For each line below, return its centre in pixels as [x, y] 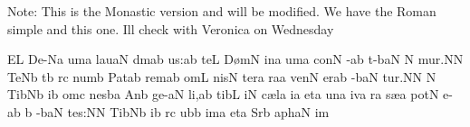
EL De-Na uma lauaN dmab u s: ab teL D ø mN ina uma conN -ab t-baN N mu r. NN [235, 59]
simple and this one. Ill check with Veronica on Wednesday [171, 28]
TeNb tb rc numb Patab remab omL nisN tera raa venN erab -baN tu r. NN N [222, 76]
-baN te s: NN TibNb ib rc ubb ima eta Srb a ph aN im [182, 111]
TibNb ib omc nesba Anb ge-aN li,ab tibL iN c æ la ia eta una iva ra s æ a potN [223, 94]
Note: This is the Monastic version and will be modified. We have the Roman [222, 11]
